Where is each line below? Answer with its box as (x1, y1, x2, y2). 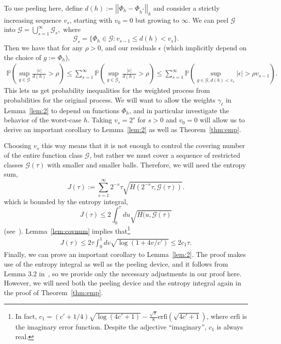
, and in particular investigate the (129, 105, 229, 115)
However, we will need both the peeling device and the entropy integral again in (4, 278, 241, 288)
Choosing (4, 140, 31, 150)
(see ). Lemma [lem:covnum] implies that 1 (4, 224, 130, 236)
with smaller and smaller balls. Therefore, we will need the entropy (47, 159, 246, 169)
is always (217, 322, 243, 332)
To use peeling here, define (4, 3, 83, 13)
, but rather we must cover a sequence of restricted (89, 150, 240, 160)
